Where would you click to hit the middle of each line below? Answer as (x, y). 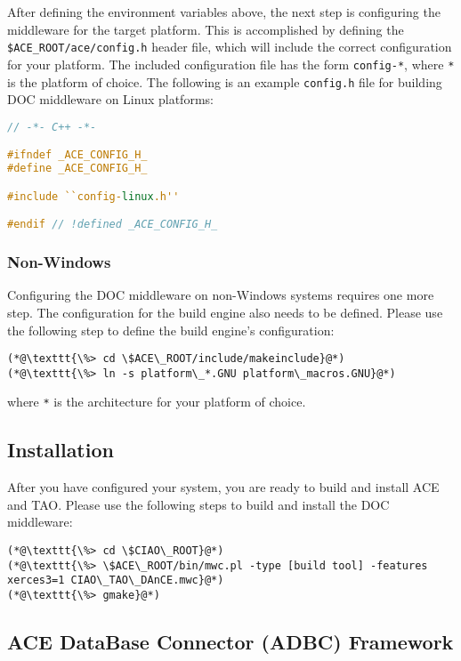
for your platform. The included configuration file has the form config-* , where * (231, 64)
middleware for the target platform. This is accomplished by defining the (206, 29)
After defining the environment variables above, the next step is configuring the (224, 12)
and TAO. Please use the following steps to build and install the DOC (198, 504)
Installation (61, 450)
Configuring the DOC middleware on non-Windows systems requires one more (221, 295)
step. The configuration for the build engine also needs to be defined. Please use (225, 312)
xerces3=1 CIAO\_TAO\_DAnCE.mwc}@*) (116, 580)
